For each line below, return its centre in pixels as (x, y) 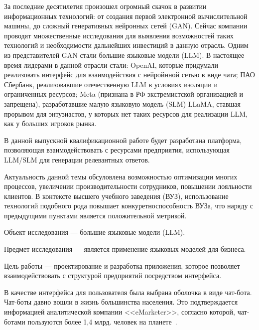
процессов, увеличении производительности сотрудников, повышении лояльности (128, 186)
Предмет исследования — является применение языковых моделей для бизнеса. (125, 249)
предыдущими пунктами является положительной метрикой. (95, 215)
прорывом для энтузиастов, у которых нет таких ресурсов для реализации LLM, (126, 113)
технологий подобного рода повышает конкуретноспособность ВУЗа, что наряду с (129, 206)
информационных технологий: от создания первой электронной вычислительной (126, 16)
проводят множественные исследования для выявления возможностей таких (119, 35)
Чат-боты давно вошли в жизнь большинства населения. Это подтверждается (121, 302)
